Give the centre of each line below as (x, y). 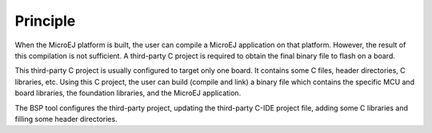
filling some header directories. (66, 119)
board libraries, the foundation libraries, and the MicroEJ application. (128, 93)
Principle (45, 21)
